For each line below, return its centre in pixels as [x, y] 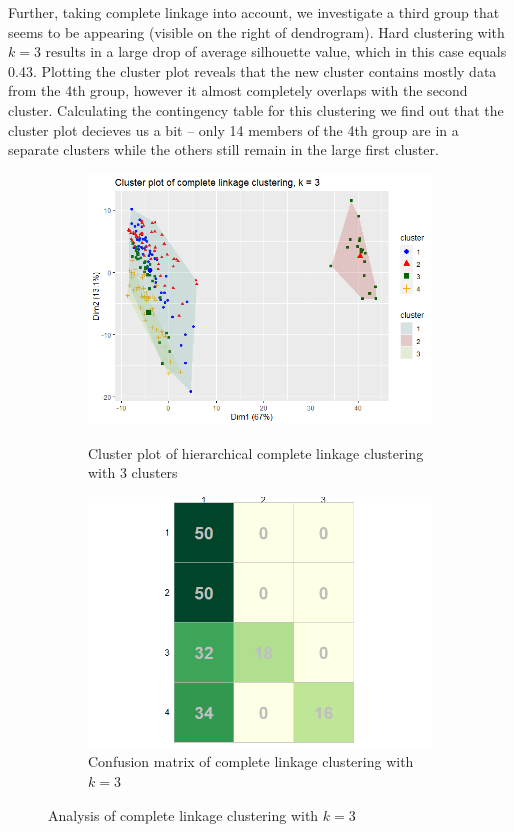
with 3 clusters [133, 472]
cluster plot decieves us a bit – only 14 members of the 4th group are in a [233, 129]
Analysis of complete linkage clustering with [183, 814]
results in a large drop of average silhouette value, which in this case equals [276, 51]
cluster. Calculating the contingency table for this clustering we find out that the [256, 109]
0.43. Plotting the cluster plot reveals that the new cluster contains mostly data [252, 70]
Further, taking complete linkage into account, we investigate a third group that [254, 12]
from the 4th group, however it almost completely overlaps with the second [238, 90]
